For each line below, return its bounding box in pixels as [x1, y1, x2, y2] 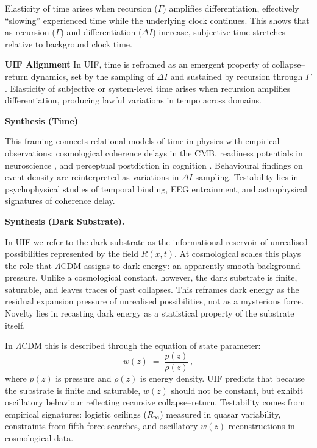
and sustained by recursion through [170, 69, 303, 82]
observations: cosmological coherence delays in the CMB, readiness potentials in [5, 146, 303, 159]
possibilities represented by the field [5, 247, 138, 260]
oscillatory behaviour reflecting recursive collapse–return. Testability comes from [5, 396, 305, 408]
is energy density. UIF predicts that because [140, 371, 305, 384]
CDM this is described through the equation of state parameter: [21, 339, 261, 352]
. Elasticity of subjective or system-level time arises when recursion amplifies [5, 82, 291, 94]
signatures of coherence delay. [5, 194, 115, 207]
